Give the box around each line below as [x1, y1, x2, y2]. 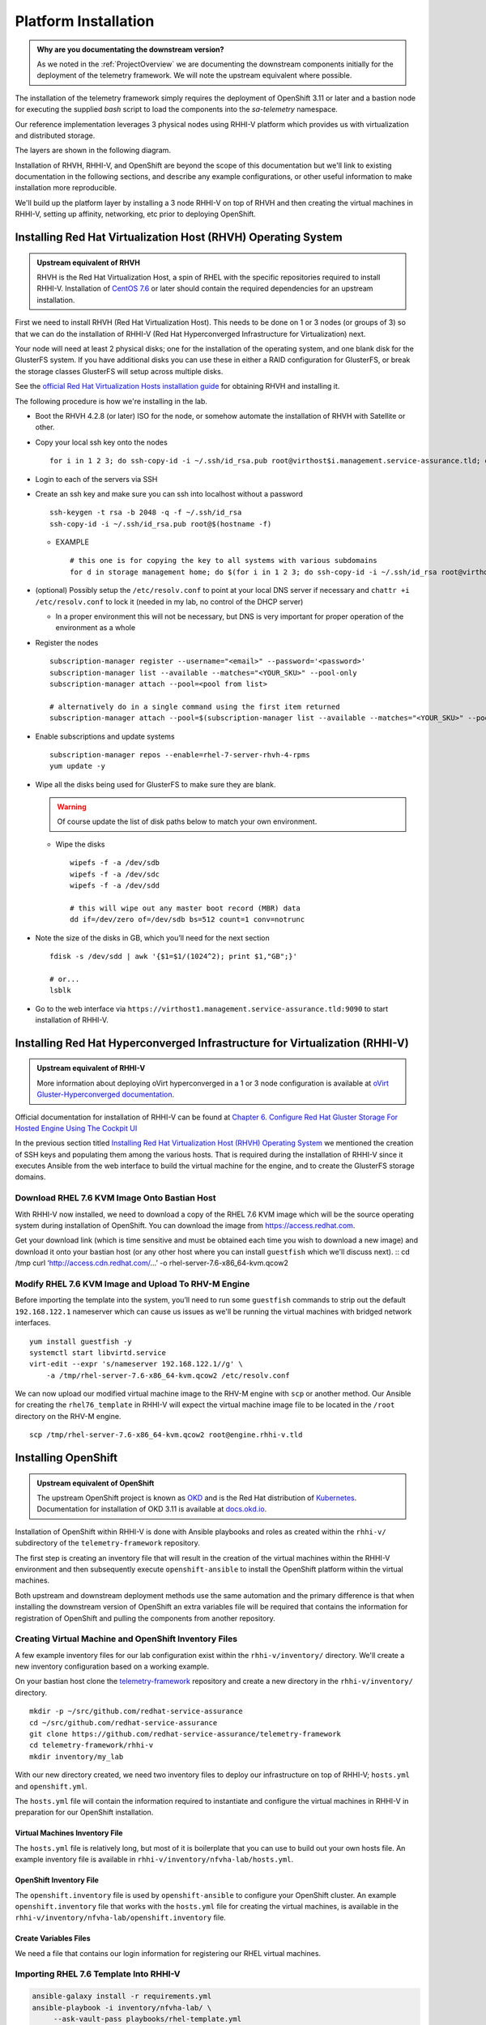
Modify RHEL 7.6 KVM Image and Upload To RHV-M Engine [15, 1278, 250, 1290]
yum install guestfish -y [29, 1336, 133, 1346]
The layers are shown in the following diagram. [15, 146, 172, 156]
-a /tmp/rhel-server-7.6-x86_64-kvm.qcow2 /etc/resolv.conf [45, 1371, 291, 1380]
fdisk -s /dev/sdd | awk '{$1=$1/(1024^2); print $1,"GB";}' [49, 952, 297, 961]
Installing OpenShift [15, 1451, 117, 1465]
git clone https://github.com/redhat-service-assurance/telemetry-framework [29, 1729, 342, 1739]
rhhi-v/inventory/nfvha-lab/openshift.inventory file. [15, 1912, 226, 1923]
